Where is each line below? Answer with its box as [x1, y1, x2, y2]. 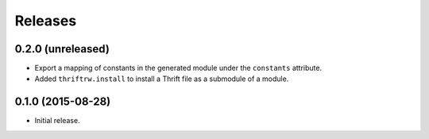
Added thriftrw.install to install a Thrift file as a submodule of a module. [34, 74, 289, 83]
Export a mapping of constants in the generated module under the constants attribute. [34, 64, 322, 73]
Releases [14, 12, 77, 29]
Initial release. [34, 116, 80, 125]
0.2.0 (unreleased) [14, 42, 110, 56]
